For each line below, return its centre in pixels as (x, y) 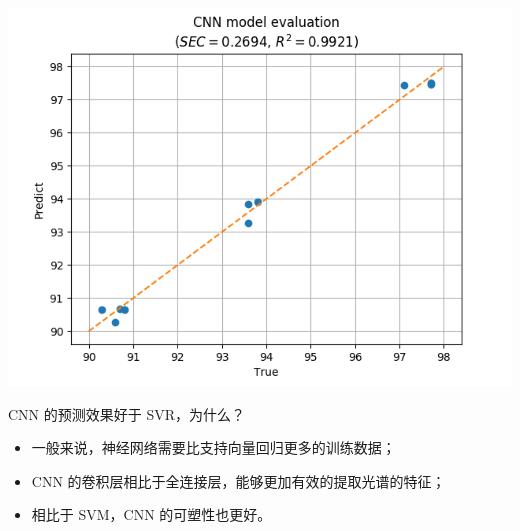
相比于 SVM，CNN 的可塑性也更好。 (151, 514)
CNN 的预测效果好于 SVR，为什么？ (127, 413)
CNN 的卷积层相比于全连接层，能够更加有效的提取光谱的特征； (238, 480)
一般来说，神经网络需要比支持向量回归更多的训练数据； (213, 447)
